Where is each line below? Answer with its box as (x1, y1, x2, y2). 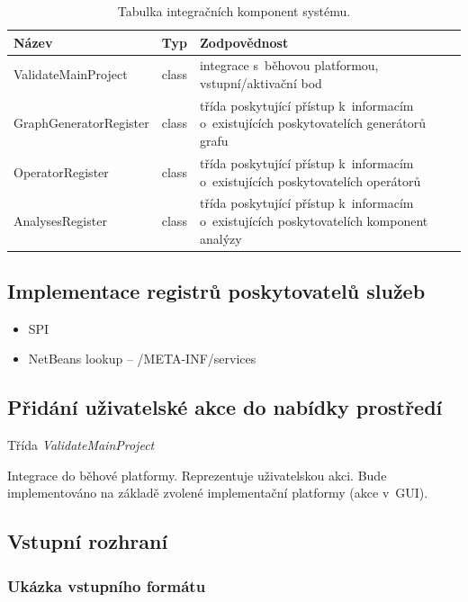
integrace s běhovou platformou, (199, 56, 379, 75)
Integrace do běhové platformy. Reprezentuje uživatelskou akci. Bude (7, 465, 387, 484)
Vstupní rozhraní (7, 527, 168, 555)
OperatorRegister (13, 162, 109, 181)
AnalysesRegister (13, 211, 107, 229)
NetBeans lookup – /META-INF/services (28, 349, 256, 368)
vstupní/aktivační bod (199, 74, 322, 93)
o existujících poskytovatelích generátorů (199, 113, 427, 132)
